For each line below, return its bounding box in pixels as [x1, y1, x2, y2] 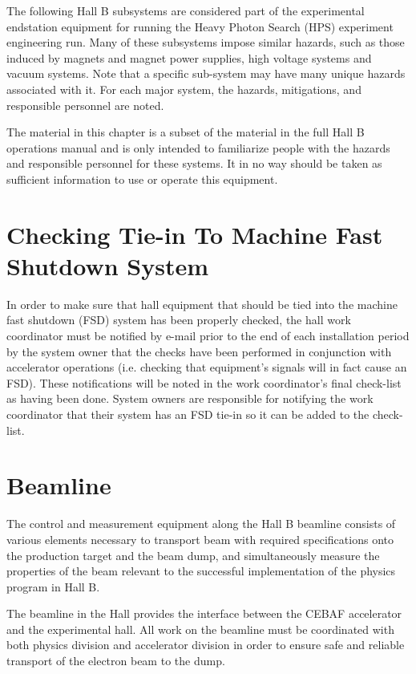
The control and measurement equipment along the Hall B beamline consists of [6, 515, 396, 532]
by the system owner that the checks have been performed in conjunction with [6, 343, 392, 359]
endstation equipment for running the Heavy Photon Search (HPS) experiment [6, 18, 394, 35]
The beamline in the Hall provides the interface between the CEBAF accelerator [6, 605, 402, 622]
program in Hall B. [6, 578, 100, 595]
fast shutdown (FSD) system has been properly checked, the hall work [6, 311, 351, 328]
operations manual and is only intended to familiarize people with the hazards [6, 139, 390, 156]
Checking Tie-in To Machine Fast [6, 217, 383, 250]
